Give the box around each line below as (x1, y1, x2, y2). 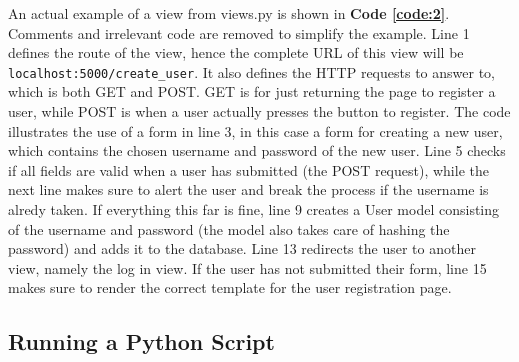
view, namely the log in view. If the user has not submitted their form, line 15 (8, 257, 487, 278)
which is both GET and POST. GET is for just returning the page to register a (8, 81, 496, 102)
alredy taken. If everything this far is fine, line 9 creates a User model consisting (8, 199, 500, 219)
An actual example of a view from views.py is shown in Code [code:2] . (8, 3, 450, 23)
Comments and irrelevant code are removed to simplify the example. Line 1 (8, 22, 470, 43)
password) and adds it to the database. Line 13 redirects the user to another (8, 238, 476, 259)
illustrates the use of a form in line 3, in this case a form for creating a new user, (8, 120, 503, 141)
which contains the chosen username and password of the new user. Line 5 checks (8, 140, 506, 161)
